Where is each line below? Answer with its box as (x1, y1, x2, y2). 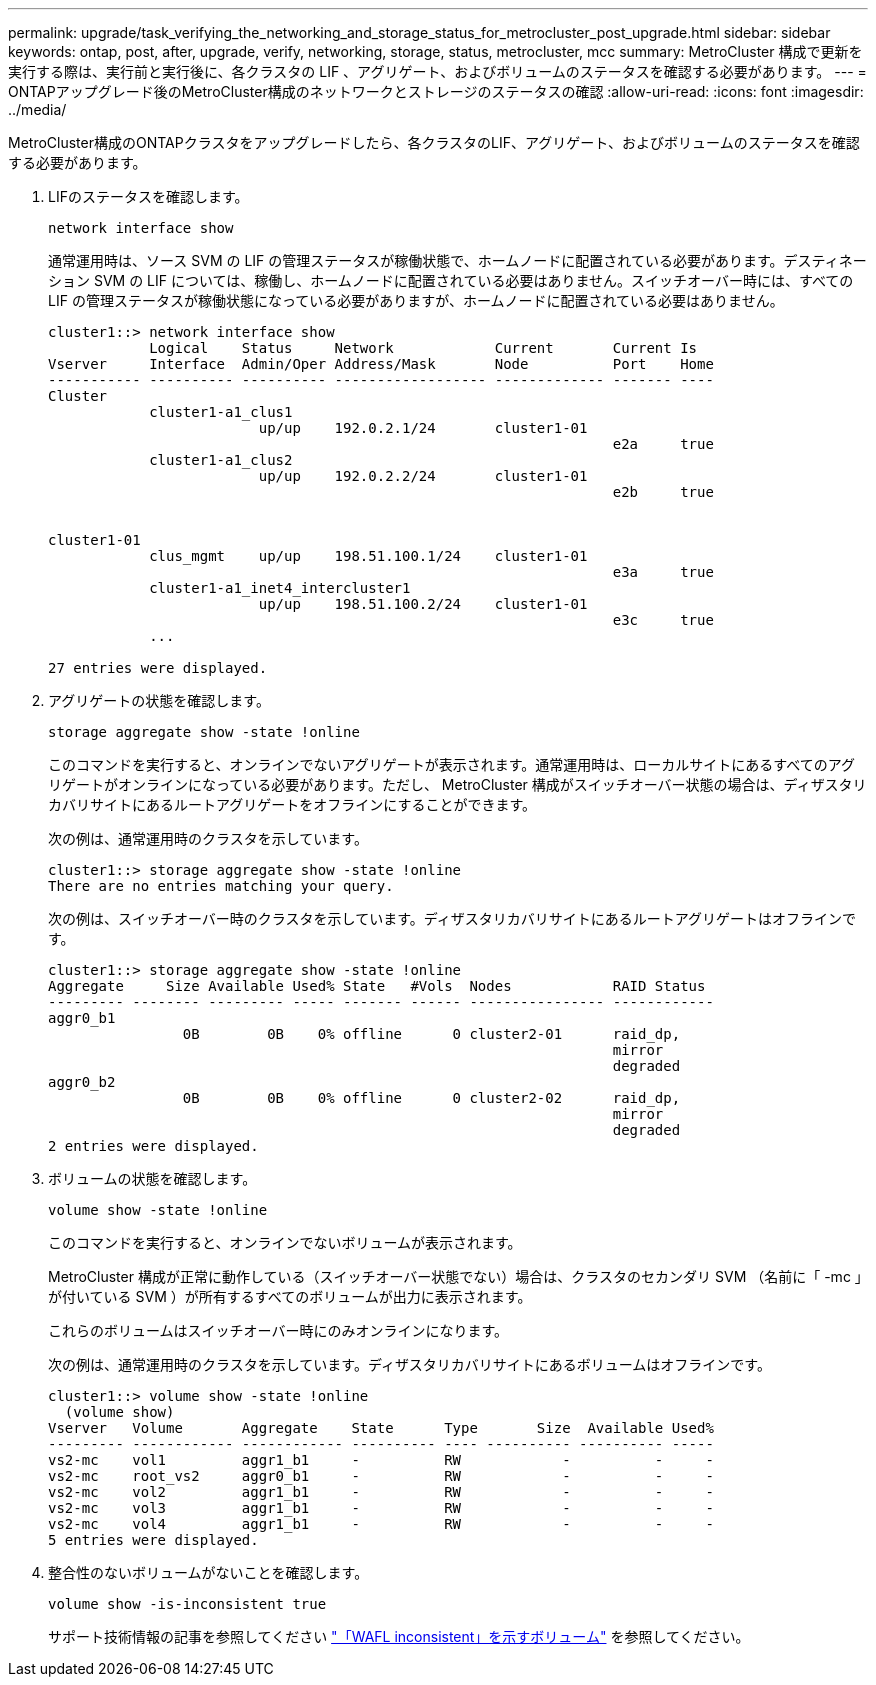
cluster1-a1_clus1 (149, 404, 293, 420)
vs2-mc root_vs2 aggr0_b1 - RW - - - (48, 1468, 714, 1484)
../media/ (8, 101, 67, 118)
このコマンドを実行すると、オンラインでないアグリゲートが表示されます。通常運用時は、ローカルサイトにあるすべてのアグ (48, 756, 856, 773)
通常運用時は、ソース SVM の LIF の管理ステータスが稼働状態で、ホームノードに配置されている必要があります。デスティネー (48, 252, 867, 269)
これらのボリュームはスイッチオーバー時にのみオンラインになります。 (48, 1322, 509, 1339)
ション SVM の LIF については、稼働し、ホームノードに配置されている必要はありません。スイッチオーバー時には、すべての (48, 272, 854, 289)
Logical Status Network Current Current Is (149, 340, 698, 356)
